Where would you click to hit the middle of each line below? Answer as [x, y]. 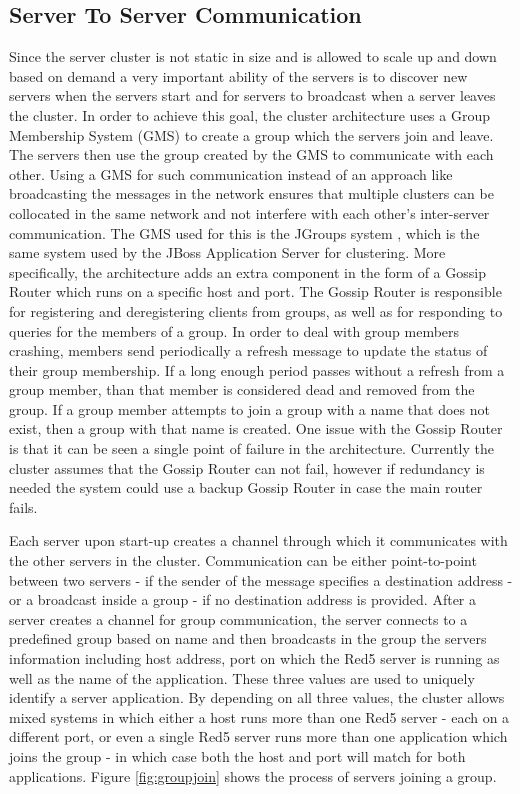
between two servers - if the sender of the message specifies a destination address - [261, 579]
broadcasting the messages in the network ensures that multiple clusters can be [251, 193]
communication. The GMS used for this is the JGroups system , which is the [244, 232]
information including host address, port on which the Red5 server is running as [254, 658]
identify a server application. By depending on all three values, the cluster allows [257, 697]
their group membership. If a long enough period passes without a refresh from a [257, 369]
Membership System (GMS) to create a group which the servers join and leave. [251, 134]
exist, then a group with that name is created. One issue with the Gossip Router [256, 428]
